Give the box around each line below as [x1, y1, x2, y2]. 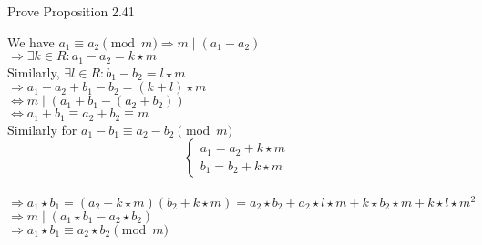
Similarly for [7, 119, 77, 138]
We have [7, 32, 55, 51]
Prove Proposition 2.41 [7, 2, 135, 20]
